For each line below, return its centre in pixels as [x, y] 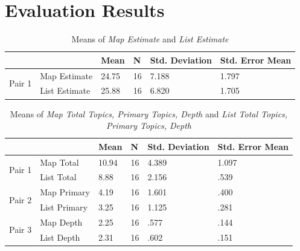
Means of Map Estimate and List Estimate [150, 39]
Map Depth [61, 222]
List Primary [64, 207]
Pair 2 [21, 199]
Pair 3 [21, 230]
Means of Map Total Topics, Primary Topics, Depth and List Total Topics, [149, 113]
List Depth [60, 237]
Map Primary [65, 192]
